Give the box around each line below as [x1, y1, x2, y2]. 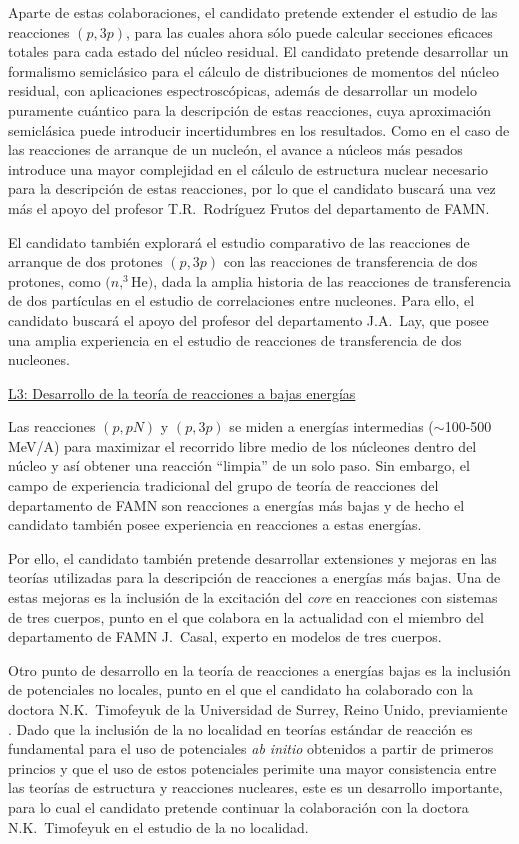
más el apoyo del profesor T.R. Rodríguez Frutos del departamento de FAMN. [8, 197, 490, 218]
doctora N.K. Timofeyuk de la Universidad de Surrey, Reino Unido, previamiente [8, 699, 508, 719]
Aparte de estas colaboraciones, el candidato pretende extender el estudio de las [8, 2, 498, 22]
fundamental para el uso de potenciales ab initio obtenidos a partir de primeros [8, 738, 494, 759]
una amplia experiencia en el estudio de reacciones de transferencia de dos [8, 329, 462, 350]
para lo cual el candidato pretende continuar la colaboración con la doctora [8, 796, 469, 817]
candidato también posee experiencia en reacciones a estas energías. [8, 514, 422, 535]
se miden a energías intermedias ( [229, 416, 434, 437]
